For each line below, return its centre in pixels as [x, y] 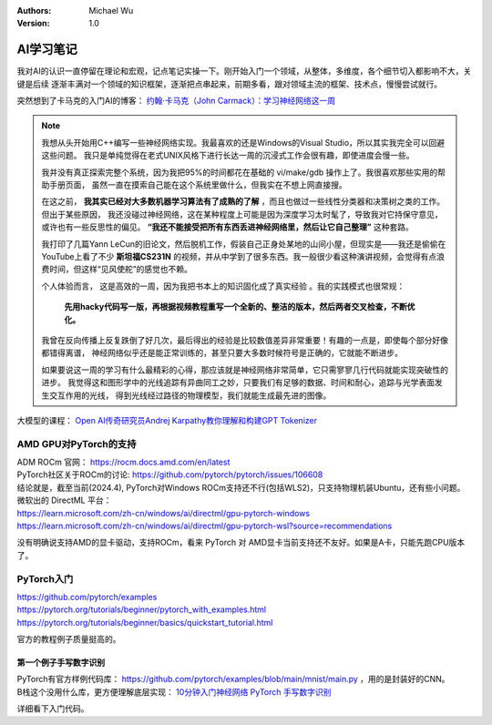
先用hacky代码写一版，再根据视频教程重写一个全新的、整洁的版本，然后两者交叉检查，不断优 [240, 307]
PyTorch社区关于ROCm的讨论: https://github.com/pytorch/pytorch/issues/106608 [170, 475]
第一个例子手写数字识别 [61, 663]
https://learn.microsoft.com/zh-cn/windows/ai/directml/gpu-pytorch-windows [163, 513]
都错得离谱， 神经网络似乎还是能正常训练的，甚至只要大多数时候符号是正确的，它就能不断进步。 [222, 353]
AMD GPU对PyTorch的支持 [77, 444]
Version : [33, 24]
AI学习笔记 [47, 50]
